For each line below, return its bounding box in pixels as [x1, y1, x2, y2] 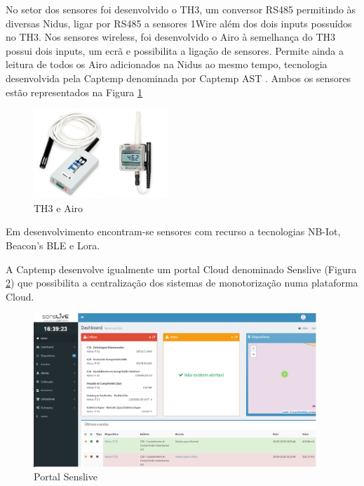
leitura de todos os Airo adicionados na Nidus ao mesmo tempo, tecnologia [6, 57, 328, 72]
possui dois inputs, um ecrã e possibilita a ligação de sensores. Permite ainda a [6, 43, 344, 58]
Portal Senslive [34, 469, 97, 484]
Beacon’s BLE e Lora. [6, 238, 100, 252]
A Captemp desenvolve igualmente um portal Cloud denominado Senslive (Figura [6, 261, 357, 276]
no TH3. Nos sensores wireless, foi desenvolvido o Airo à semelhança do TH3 [6, 29, 336, 44]
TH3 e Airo [34, 200, 83, 215]
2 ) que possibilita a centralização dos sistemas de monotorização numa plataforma [6, 275, 358, 290]
